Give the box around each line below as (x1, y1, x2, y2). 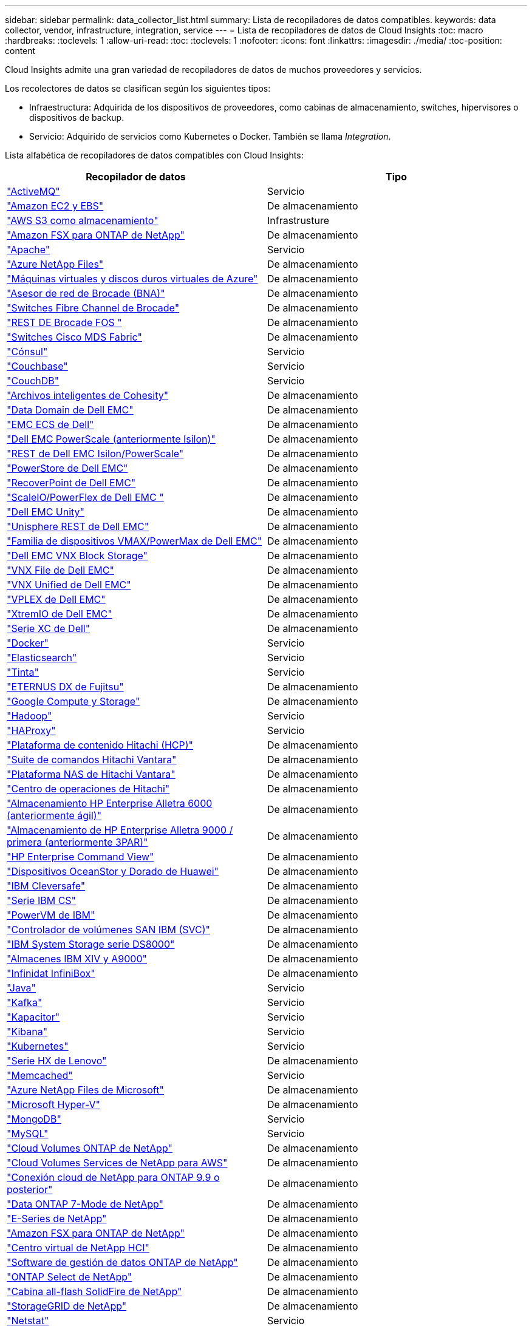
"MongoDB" (7, 1113, 61, 1125)
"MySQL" (7, 1127, 49, 1140)
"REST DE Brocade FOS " (7, 316, 122, 328)
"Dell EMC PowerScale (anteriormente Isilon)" (7, 433, 216, 445)
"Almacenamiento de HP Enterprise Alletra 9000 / (7, 824, 233, 836)
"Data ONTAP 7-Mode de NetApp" (7, 1198, 163, 1210)
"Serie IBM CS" (7, 894, 77, 906)
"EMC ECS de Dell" (7, 418, 94, 430)
